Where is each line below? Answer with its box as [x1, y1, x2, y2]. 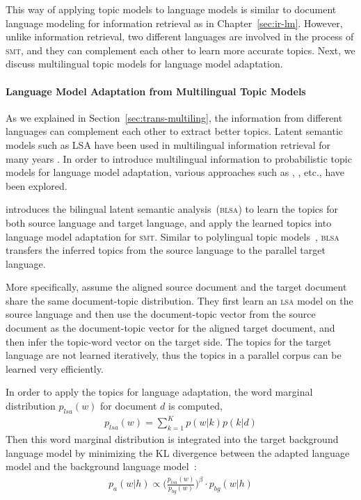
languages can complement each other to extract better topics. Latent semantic [6, 124, 344, 138]
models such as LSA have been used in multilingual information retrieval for [6, 137, 330, 152]
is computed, [168, 398, 223, 413]
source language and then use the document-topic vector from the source [6, 307, 316, 321]
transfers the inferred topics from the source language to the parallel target [6, 243, 326, 257]
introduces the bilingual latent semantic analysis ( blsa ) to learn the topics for [6, 202, 339, 216]
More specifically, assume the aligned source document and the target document [6, 280, 347, 294]
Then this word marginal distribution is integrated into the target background [6, 432, 339, 446]
